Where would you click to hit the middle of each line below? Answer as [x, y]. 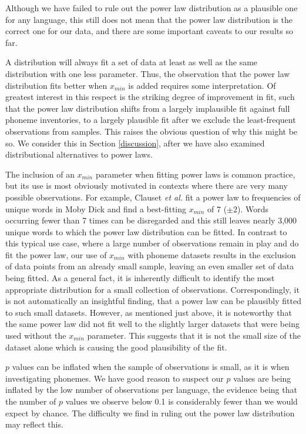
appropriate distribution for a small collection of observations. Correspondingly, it [152, 289]
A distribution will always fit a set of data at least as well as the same [132, 62]
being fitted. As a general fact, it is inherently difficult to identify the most [140, 278]
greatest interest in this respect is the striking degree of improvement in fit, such [150, 97]
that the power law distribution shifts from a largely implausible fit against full [148, 108]
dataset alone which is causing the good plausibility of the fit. [116, 347]
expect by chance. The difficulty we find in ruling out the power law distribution [150, 413]
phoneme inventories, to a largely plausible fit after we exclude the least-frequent [151, 120]
